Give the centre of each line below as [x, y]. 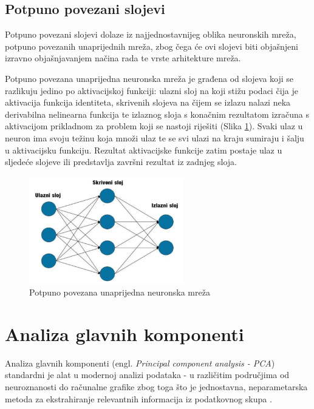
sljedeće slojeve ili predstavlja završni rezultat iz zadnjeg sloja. [121, 162]
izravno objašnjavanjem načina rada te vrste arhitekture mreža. [123, 58]
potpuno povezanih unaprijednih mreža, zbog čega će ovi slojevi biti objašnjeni [152, 46]
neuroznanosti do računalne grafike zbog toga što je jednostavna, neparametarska [156, 387]
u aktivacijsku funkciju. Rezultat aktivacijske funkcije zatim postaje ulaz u [144, 150]
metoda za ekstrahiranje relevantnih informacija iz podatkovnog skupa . [138, 398]
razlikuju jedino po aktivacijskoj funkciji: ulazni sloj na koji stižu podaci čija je [152, 90]
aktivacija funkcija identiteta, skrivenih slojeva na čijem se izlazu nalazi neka [148, 102]
